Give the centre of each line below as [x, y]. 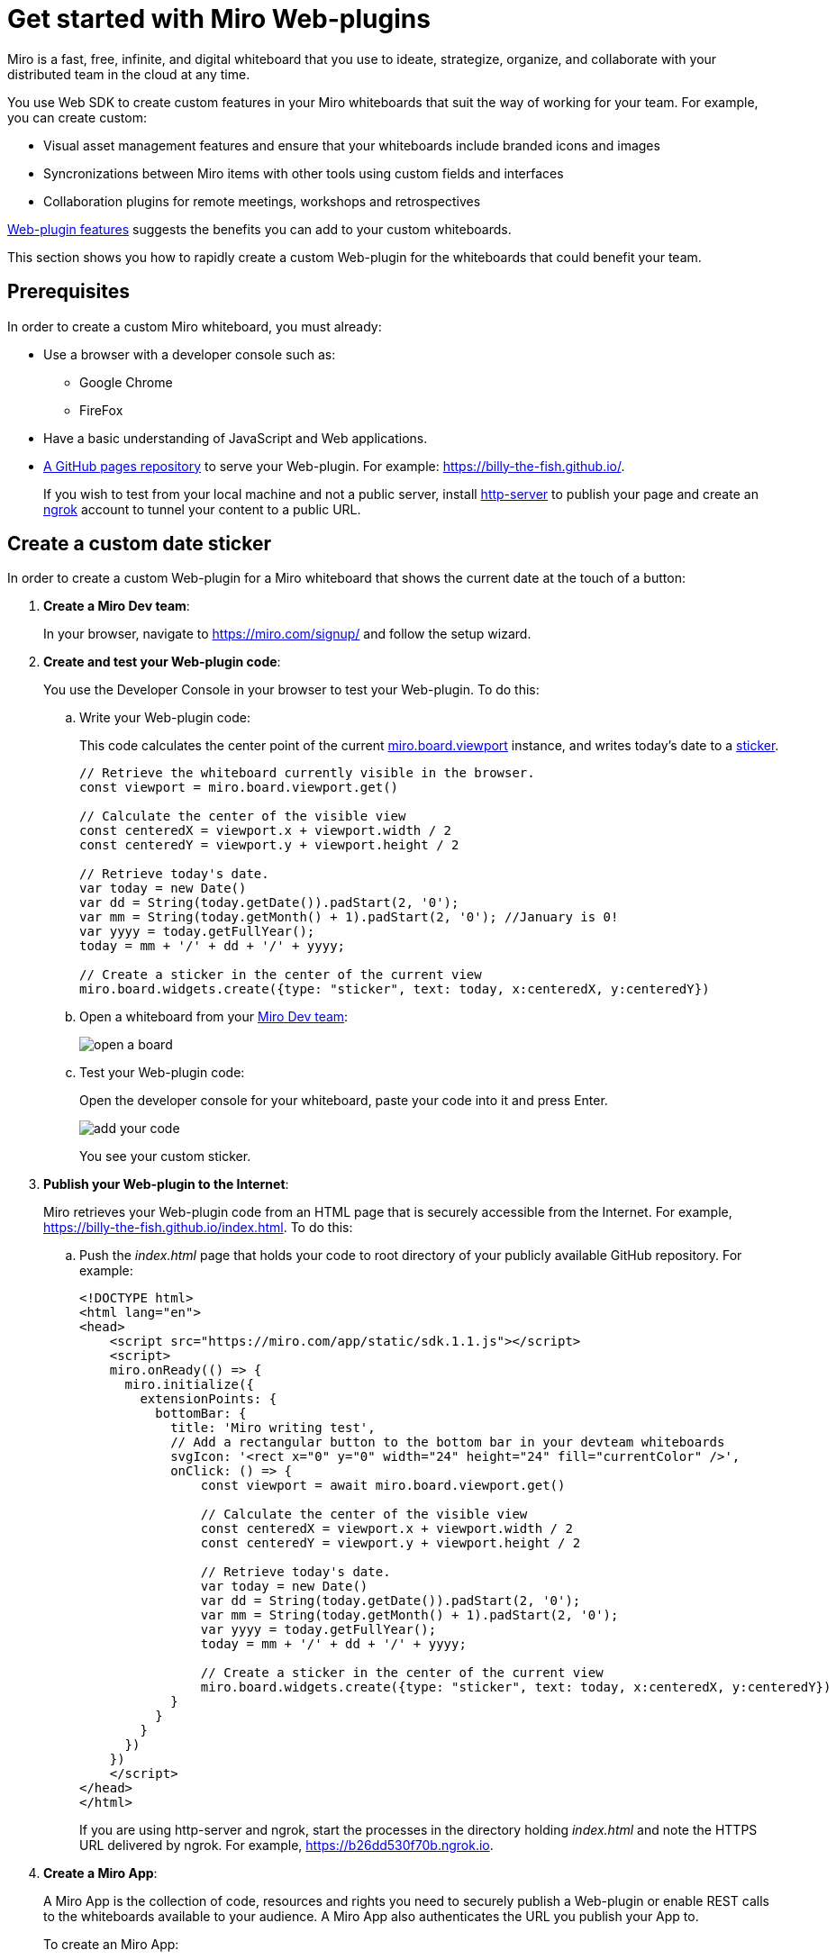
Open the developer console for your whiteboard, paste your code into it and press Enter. [344, 1101]
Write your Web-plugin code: [165, 718]
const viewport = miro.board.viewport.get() [239, 788]
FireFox [101, 410]
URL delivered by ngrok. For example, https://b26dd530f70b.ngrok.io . [286, 1846]
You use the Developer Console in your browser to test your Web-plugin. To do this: [291, 690]
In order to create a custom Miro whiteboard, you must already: [195, 326]
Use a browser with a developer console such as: [190, 354]
